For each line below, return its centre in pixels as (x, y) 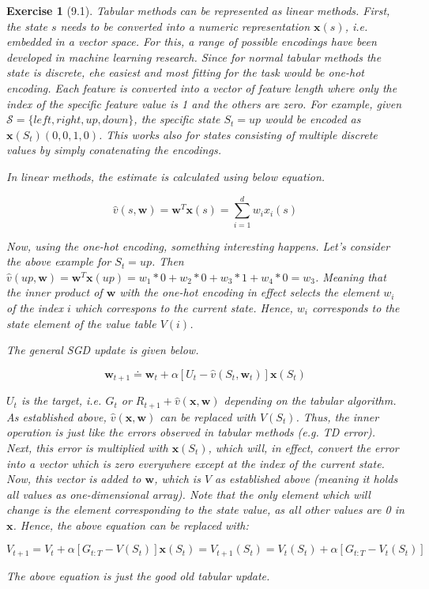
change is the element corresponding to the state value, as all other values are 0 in (205, 510)
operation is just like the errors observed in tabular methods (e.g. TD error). (191, 432)
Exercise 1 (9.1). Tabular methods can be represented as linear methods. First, (198, 10)
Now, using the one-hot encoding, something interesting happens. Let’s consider (198, 245)
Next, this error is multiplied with (87, 447)
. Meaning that (350, 276)
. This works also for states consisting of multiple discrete (238, 134)
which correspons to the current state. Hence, (184, 308)
